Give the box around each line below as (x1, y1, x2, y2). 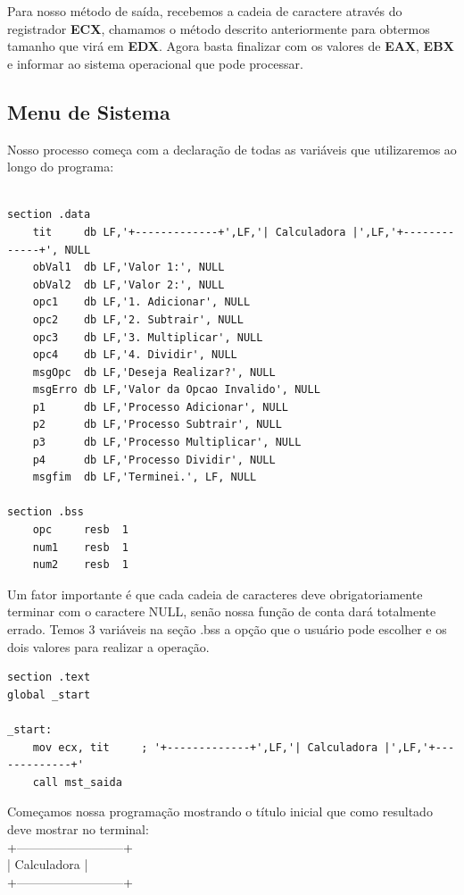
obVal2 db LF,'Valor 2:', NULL (32, 278, 225, 291)
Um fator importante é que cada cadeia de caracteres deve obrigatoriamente (7, 584, 423, 603)
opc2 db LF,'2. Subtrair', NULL (32, 313, 244, 326)
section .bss (7, 506, 84, 519)
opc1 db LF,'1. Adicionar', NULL (32, 296, 251, 309)
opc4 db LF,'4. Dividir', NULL (32, 348, 237, 362)
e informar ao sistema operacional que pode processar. (7, 54, 303, 72)
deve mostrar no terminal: (7, 819, 149, 838)
